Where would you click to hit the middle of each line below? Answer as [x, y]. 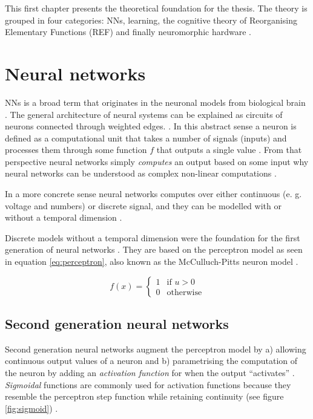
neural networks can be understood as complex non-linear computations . [141, 173]
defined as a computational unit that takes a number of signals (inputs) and [146, 138]
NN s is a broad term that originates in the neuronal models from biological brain [155, 102]
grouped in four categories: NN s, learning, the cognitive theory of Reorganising [151, 20]
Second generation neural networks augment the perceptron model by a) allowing [156, 349]
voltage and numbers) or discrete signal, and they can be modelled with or [143, 205]
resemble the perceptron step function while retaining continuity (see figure [144, 396]
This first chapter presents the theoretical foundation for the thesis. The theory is [156, 8]
